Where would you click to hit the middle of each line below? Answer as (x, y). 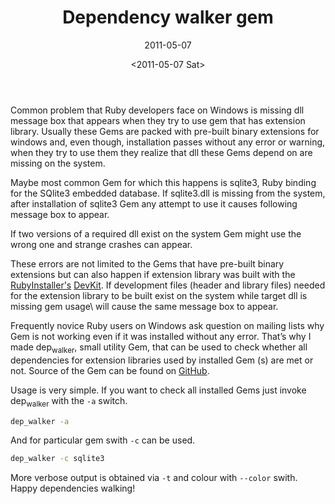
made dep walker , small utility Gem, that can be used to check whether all (159, 348)
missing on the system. (58, 163)
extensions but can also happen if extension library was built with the (153, 274)
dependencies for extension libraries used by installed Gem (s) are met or (162, 360)
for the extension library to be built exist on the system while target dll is (159, 295)
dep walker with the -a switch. (69, 401)
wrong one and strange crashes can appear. (101, 244)
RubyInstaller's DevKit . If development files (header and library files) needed (168, 285)
